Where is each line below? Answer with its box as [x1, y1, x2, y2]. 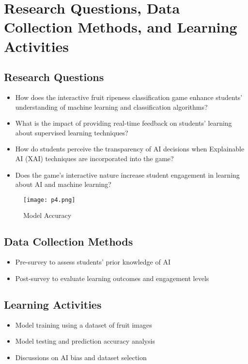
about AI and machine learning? [15, 179, 111, 189]
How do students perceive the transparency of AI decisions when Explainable [15, 144, 245, 154]
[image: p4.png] [23, 196, 76, 203]
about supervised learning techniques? [15, 127, 128, 137]
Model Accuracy [23, 210, 72, 220]
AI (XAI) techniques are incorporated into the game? [15, 153, 174, 163]
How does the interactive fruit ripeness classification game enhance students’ [15, 92, 243, 102]
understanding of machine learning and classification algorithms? [15, 101, 208, 112]
